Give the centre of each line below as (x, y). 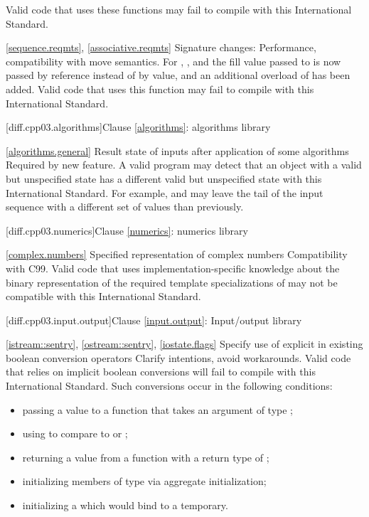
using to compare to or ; (75, 433)
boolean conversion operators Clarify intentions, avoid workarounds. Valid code (178, 357)
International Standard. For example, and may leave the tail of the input (165, 192)
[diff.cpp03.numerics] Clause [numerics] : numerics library (127, 230)
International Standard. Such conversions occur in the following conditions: (169, 386)
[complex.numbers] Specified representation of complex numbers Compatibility (177, 254)
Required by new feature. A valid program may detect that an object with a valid (184, 165)
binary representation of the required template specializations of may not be (172, 282)
